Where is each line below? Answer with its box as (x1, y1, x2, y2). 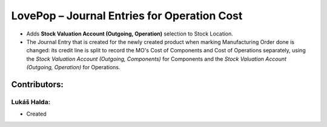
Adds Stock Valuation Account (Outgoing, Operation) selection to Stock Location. (26, 30, 233, 37)
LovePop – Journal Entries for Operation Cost (11, 9, 243, 22)
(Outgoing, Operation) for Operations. (26, 64, 121, 71)
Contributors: (11, 79, 64, 90)
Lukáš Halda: (11, 98, 51, 106)
